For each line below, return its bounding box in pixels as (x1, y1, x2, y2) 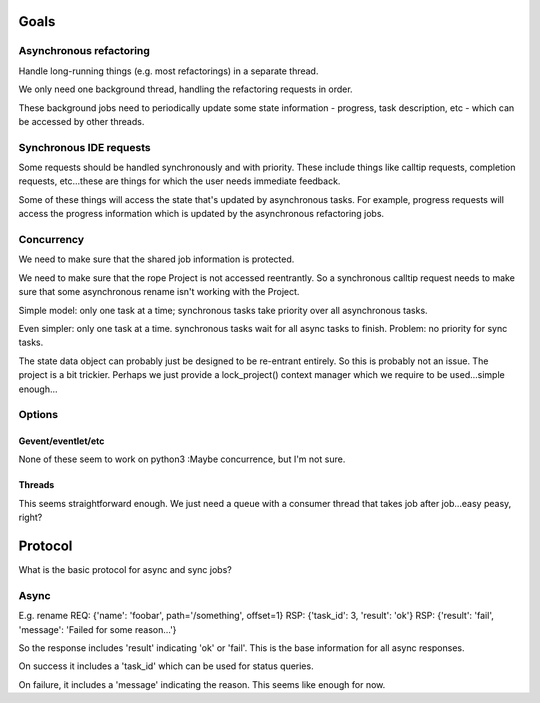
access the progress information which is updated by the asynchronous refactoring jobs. (18, 208, 385, 220)
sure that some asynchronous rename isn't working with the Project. (18, 286, 300, 298)
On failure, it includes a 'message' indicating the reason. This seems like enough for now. (18, 678, 386, 690)
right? (18, 511, 43, 524)
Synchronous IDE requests (18, 140, 151, 154)
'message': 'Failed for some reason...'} (18, 623, 177, 635)
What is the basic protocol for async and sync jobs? (18, 564, 232, 576)
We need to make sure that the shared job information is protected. (18, 253, 295, 265)
